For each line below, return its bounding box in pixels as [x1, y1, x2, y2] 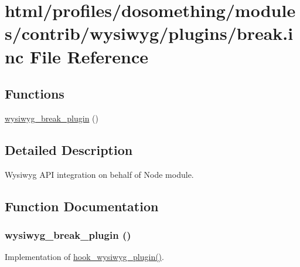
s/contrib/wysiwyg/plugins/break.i [5, 21, 294, 45]
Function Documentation [5, 197, 159, 215]
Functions [5, 85, 64, 103]
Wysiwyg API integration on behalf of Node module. [5, 168, 194, 180]
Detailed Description [5, 140, 133, 158]
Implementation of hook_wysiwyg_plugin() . [5, 251, 164, 263]
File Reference [29, 44, 149, 68]
